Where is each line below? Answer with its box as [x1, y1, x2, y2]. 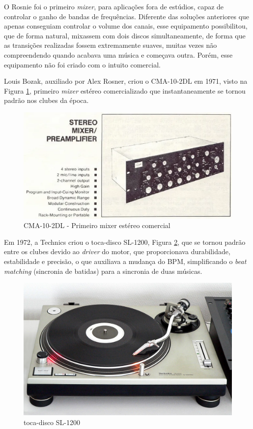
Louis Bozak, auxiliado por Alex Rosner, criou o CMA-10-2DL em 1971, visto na [4, 76, 248, 86]
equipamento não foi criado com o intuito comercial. [4, 59, 161, 69]
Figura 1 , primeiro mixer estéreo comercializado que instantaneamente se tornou [4, 85, 246, 96]
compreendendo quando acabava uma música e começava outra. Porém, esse [4, 49, 233, 60]
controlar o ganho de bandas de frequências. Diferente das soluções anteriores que [4, 11, 250, 21]
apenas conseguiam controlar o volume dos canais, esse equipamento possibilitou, [4, 21, 248, 31]
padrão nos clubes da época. [4, 95, 89, 105]
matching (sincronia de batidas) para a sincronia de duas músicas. [4, 265, 202, 276]
